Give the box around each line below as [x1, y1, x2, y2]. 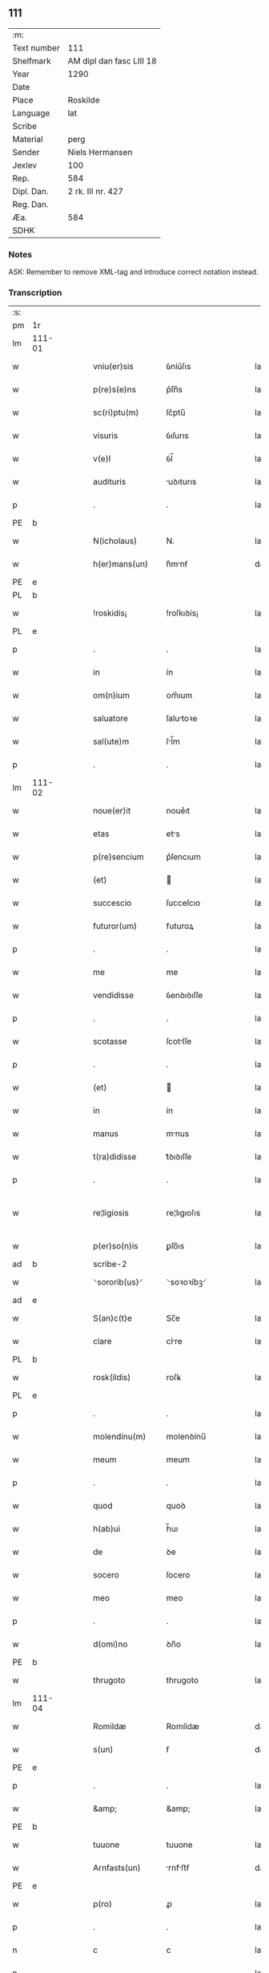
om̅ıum [166, 690, 193, 701]
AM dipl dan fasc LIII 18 [67, 55, 158, 67]
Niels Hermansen [67, 146, 133, 157]
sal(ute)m [93, 736, 130, 747]
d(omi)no [93, 1638, 128, 1650]
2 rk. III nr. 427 [67, 185, 124, 197]
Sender [12, 146, 40, 157]
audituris [93, 477, 126, 488]
